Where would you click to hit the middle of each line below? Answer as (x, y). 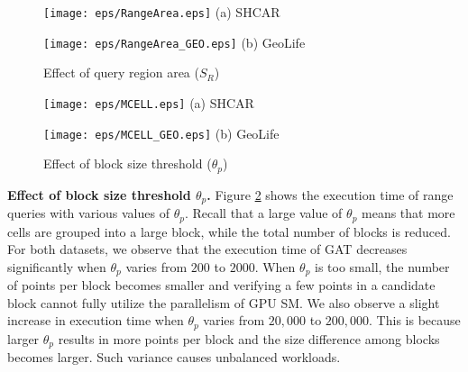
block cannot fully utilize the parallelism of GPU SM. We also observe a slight (224, 302)
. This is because (415, 320)
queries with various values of (88, 213)
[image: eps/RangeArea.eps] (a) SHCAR (162, 12)
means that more (408, 213)
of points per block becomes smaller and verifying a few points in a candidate (221, 285)
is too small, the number (382, 266)
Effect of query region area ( (121, 73)
